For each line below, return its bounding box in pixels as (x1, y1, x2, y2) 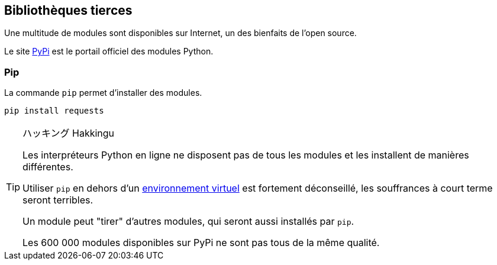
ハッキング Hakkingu (22, 127, 115, 140)
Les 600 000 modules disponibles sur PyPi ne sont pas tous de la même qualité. (22, 237, 380, 249)
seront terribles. (22, 194, 93, 206)
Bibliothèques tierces (4, 3, 133, 18)
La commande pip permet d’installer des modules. (4, 88, 202, 98)
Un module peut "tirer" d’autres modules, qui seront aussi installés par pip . (22, 215, 354, 228)
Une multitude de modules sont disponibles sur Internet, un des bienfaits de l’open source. (4, 28, 357, 38)
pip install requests (4, 106, 104, 116)
